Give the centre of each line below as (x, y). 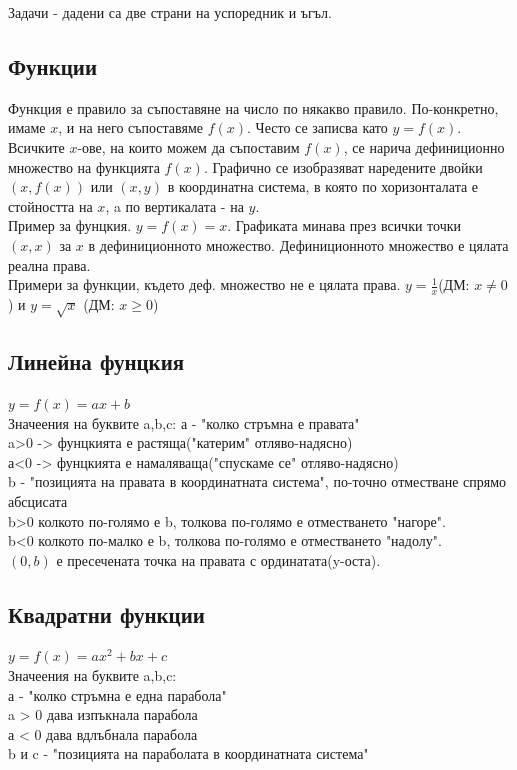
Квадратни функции (106, 613)
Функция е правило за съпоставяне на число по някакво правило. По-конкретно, (253, 107)
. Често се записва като (317, 127)
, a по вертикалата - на (174, 205)
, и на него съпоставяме (131, 127)
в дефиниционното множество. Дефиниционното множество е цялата (298, 244)
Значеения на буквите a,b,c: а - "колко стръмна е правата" (184, 422)
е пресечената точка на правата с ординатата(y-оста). (218, 559)
